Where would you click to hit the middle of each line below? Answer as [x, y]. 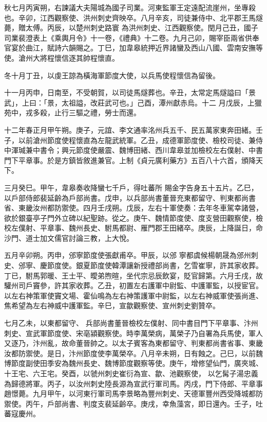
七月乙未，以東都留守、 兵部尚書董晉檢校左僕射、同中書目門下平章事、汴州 [131, 323]
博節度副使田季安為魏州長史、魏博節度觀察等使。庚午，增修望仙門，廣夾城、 [133, 363]
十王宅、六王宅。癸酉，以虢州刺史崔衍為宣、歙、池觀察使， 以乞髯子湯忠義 [131, 373]
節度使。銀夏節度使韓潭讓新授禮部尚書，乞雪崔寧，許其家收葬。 [155, 265]
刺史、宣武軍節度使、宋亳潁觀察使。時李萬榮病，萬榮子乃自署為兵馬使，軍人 [133, 333]
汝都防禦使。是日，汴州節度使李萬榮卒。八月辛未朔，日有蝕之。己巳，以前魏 [133, 353]
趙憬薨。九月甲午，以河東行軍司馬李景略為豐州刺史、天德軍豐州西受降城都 [130, 393]
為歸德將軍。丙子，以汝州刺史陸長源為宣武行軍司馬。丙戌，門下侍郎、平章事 [133, 383]
